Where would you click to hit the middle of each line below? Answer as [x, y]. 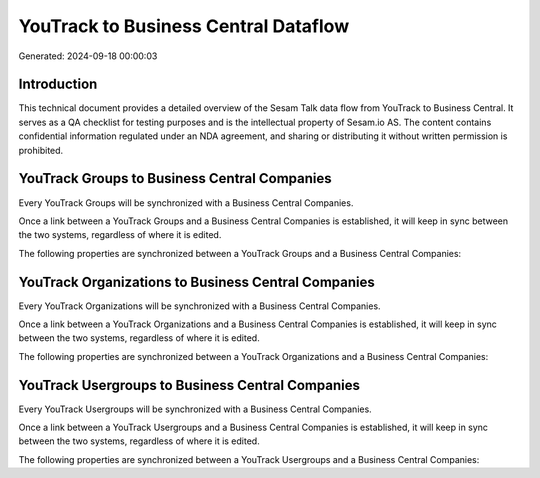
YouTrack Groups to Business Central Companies [175, 178]
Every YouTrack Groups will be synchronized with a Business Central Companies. [186, 202]
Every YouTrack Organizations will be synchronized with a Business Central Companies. [199, 306]
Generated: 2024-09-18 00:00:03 [88, 56]
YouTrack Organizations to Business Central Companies [196, 281]
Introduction [58, 84]
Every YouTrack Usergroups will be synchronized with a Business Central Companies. [195, 409]
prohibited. [41, 150]
